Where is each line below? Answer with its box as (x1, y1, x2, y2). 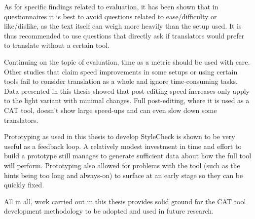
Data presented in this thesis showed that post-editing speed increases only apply (4, 85, 250, 96)
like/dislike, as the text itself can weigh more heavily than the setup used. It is (4, 21, 242, 31)
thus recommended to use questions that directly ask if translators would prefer (4, 30, 245, 40)
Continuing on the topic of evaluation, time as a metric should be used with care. (4, 56, 250, 67)
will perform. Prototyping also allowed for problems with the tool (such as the (4, 160, 240, 170)
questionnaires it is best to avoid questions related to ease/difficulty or (4, 11, 217, 21)
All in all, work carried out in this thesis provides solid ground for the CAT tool (4, 196, 246, 206)
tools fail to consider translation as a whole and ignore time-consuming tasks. (4, 76, 238, 86)
